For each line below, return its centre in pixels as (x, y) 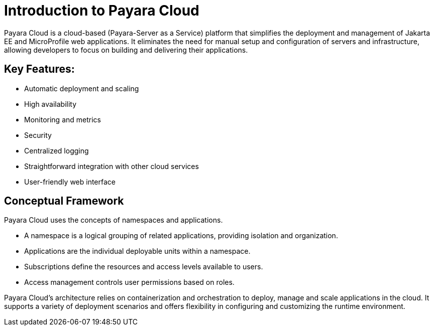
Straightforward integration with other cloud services (112, 166)
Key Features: (39, 69)
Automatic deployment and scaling (82, 88)
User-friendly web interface (70, 182)
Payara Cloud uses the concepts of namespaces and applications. (114, 220)
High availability (50, 104)
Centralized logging (57, 150)
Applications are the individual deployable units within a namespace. (137, 251)
